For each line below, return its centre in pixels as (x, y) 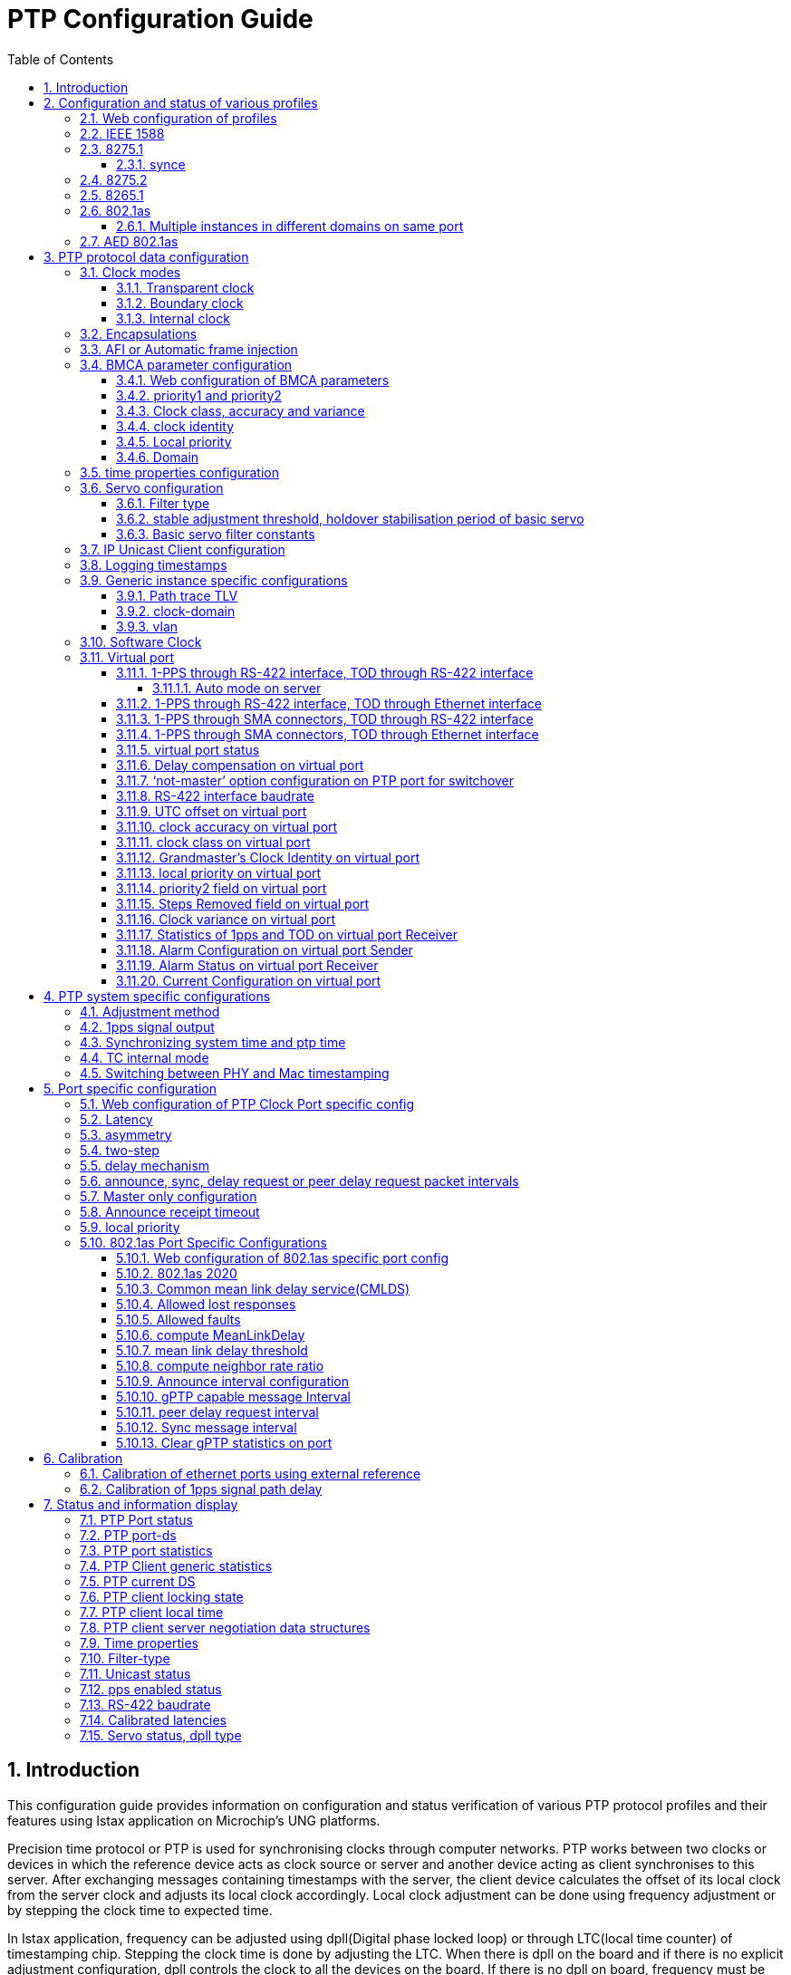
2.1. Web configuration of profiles (178, 118)
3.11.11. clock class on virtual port (213, 842)
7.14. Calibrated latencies (153, 1720)
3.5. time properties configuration (179, 472)
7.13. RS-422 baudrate (145, 1704)
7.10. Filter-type (125, 1658)
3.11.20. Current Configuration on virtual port (249, 980)
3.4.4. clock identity (175, 426)
